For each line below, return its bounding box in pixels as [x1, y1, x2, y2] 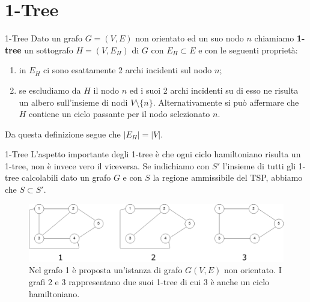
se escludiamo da [19, 83, 81, 96]
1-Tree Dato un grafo [5, 32, 82, 44]
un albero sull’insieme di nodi [19, 95, 128, 108]
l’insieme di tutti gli [222, 159, 296, 172]
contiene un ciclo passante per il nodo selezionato [29, 107, 210, 120]
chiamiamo [254, 32, 294, 44]
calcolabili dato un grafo [22, 171, 111, 184]
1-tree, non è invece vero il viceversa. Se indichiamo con [5, 159, 210, 172]
